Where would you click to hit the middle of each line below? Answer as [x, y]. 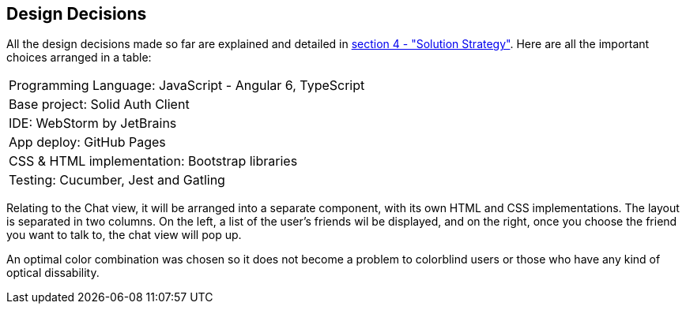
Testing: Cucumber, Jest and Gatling [117, 180]
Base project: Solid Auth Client [99, 105]
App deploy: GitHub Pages [87, 142]
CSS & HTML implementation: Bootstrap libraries [153, 161]
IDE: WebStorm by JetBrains [93, 123]
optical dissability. [53, 273]
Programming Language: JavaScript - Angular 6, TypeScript [187, 86]
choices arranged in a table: [79, 58]
